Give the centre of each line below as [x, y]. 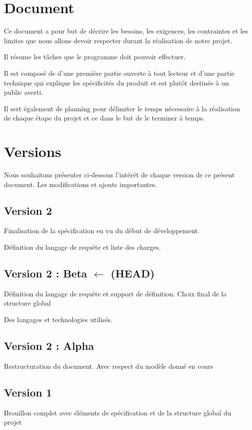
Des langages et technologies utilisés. [58, 319]
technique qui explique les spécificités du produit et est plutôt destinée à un [117, 82]
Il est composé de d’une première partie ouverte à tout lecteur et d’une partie [119, 73]
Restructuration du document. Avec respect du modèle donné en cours [109, 366]
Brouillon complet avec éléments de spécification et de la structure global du [118, 412]
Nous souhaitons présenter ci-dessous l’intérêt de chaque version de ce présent [119, 174]
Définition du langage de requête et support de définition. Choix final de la [115, 293]
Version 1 [28, 392]
